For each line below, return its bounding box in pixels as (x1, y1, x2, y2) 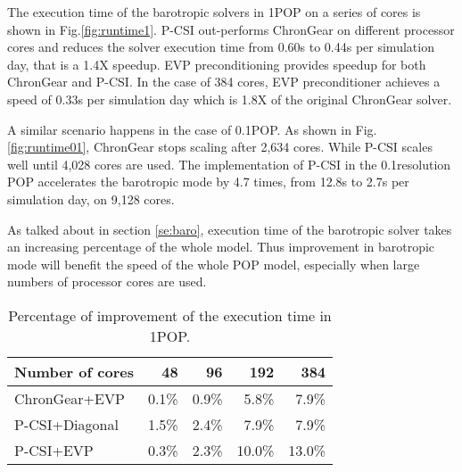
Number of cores (14, 360, 134, 382)
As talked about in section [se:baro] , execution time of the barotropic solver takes (7, 219, 452, 238)
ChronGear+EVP (14, 387, 125, 409)
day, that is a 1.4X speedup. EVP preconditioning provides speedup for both (7, 54, 426, 73)
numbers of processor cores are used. (7, 272, 207, 291)
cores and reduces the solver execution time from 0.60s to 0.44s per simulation (7, 37, 434, 56)
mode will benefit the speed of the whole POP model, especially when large (7, 254, 420, 273)
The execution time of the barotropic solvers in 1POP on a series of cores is (7, 3, 421, 21)
